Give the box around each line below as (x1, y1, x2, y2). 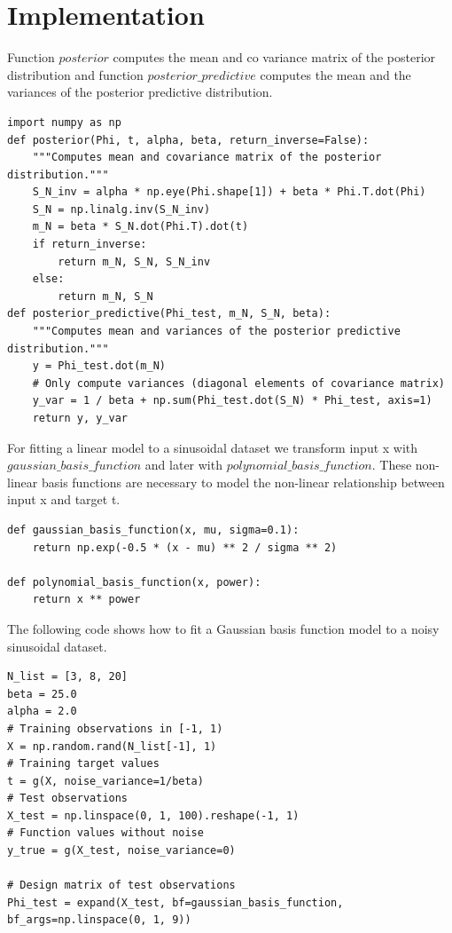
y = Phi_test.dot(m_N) (32, 360, 166, 373)
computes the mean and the (260, 65, 411, 83)
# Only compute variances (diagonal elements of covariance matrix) (32, 376, 445, 390)
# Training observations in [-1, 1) (7, 722, 223, 735)
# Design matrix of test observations (7, 879, 236, 892)
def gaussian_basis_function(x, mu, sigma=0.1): (7, 523, 300, 536)
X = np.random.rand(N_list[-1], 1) (7, 739, 217, 753)
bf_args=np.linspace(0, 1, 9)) (7, 913, 191, 927)
